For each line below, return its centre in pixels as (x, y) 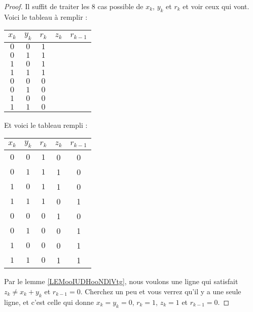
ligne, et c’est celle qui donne (49, 302)
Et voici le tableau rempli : (46, 125)
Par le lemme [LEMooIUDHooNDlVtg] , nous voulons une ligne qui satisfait (121, 281)
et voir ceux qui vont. (216, 6)
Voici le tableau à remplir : (46, 16)
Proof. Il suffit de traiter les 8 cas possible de (74, 6)
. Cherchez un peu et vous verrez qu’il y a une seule (161, 291)
